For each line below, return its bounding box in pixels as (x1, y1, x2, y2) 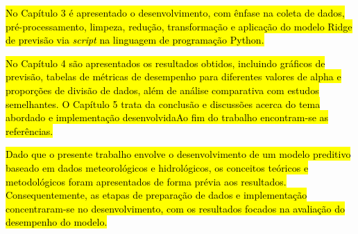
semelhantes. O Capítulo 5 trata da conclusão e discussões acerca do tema (6, 96, 321, 111)
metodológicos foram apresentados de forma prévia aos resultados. (6, 174, 287, 188)
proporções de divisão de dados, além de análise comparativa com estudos (6, 82, 319, 97)
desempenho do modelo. (6, 215, 108, 229)
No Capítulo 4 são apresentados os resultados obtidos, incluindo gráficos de (6, 55, 325, 70)
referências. (6, 123, 53, 138)
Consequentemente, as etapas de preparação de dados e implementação (6, 188, 307, 202)
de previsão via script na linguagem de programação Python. (6, 33, 264, 47)
